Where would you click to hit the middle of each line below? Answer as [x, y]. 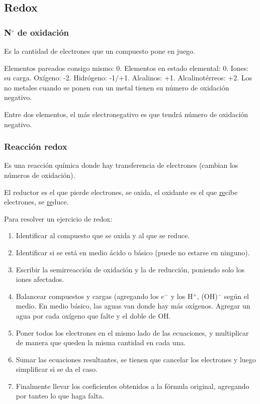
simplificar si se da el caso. [57, 369]
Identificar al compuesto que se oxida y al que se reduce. [103, 235]
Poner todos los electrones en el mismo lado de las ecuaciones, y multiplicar [132, 332]
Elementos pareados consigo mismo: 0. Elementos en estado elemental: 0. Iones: [126, 68]
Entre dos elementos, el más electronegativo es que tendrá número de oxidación [126, 114]
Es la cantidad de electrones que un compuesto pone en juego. [100, 51]
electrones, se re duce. [36, 202]
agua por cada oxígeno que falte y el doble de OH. [93, 315]
